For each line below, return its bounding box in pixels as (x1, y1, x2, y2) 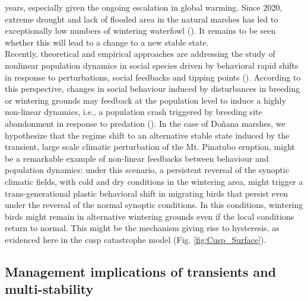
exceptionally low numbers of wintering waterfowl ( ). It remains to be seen (5, 24, 276, 37)
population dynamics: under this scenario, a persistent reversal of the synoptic (5, 164, 290, 176)
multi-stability (5, 280, 94, 298)
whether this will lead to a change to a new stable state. (5, 36, 209, 48)
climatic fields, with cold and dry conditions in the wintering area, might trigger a (5, 175, 303, 187)
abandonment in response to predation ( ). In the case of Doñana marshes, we (5, 117, 285, 129)
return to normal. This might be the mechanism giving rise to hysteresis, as (5, 222, 280, 234)
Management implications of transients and (5, 262, 277, 280)
